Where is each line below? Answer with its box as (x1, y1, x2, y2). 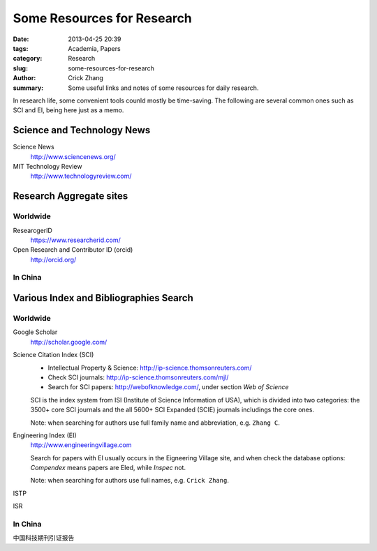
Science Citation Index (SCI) (13, 351, 94, 359)
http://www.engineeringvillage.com (30, 441, 132, 449)
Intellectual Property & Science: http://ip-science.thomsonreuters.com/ (47, 363, 252, 372)
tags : (13, 44, 29, 52)
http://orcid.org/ (30, 255, 77, 264)
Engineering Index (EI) (13, 431, 77, 439)
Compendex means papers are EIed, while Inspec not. (30, 464, 186, 472)
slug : (13, 63, 28, 73)
